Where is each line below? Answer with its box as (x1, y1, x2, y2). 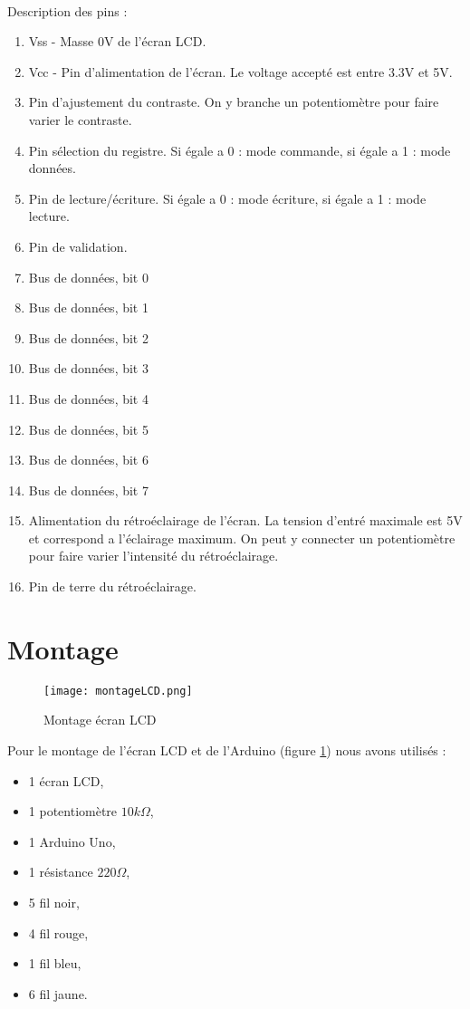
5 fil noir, (28, 893, 80, 911)
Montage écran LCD (43, 710, 157, 729)
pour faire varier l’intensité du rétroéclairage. (28, 546, 279, 565)
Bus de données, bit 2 (28, 328, 149, 347)
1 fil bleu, (28, 954, 82, 973)
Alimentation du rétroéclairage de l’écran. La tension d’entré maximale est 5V (28, 511, 463, 530)
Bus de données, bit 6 (28, 450, 149, 469)
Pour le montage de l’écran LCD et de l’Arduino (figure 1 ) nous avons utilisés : (7, 741, 446, 760)
